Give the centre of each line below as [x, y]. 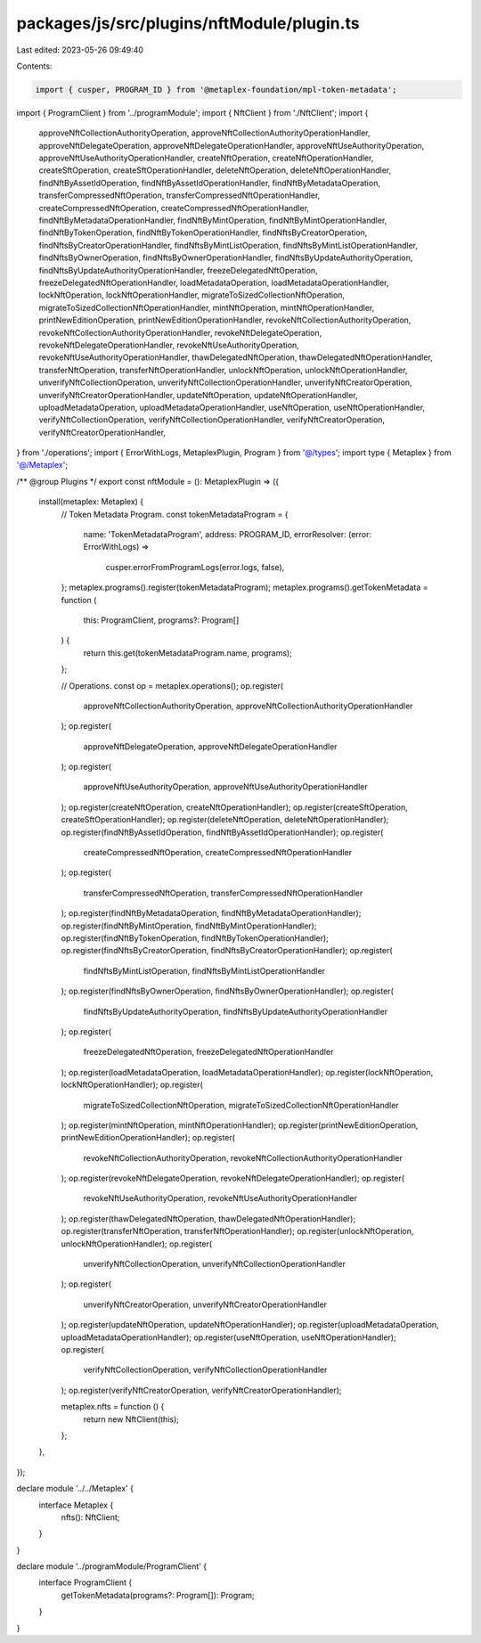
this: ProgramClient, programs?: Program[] [161, 620]
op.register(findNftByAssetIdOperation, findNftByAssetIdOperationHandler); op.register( [222, 832]
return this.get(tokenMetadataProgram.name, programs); [188, 653]
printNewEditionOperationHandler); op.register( [148, 1138]
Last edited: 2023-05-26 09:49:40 [80, 50]
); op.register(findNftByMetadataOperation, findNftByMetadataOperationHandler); [211, 913]
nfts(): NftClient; [90, 1517]
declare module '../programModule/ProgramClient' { [112, 1566]
